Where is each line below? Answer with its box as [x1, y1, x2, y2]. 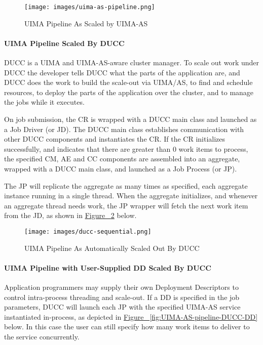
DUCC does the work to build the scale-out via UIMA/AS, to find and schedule [4, 77, 253, 88]
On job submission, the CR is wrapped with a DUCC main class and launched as [4, 114, 257, 124]
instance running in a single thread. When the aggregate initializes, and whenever [4, 190, 258, 201]
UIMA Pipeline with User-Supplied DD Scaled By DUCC [4, 262, 211, 273]
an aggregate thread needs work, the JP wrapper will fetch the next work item [4, 200, 248, 210]
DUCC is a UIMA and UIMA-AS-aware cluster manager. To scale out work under [4, 57, 259, 68]
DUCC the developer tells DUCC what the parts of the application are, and [4, 67, 240, 77]
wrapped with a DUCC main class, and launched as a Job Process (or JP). [4, 163, 237, 174]
